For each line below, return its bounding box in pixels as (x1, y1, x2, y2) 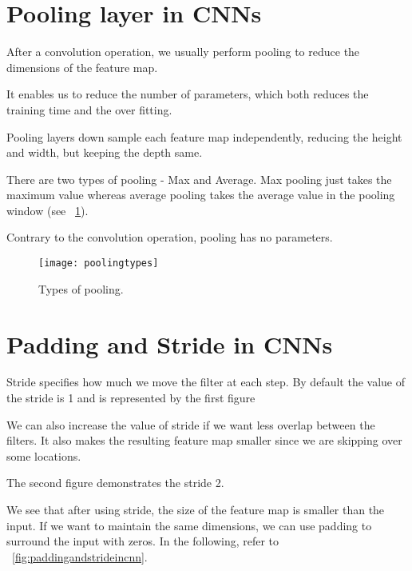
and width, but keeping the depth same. (6, 144, 203, 161)
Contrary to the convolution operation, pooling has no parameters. (6, 229, 333, 246)
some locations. (6, 447, 81, 464)
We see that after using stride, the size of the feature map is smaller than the (6, 501, 385, 517)
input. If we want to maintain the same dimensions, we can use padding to (6, 517, 372, 533)
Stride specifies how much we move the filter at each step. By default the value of (6, 373, 405, 390)
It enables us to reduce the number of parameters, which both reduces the (6, 86, 369, 102)
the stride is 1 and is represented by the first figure (6, 389, 256, 406)
